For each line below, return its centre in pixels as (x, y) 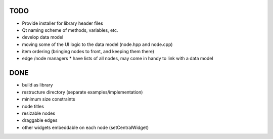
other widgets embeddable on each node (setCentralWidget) (85, 127)
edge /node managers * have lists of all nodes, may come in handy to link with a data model (118, 59)
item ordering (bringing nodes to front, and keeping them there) (88, 52)
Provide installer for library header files (62, 23)
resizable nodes (39, 113)
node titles (33, 106)
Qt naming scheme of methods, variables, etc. (70, 30)
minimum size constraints (49, 99)
